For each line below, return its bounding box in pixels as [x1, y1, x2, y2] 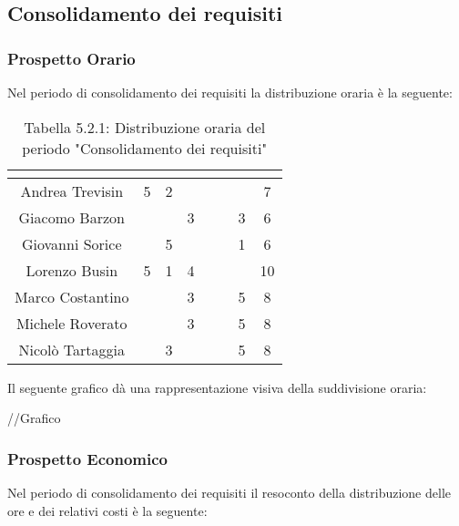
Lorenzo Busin [25, 259, 118, 281]
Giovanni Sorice [21, 232, 122, 254]
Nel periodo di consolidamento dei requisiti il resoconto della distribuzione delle [7, 483, 451, 501]
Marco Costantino [15, 285, 129, 307]
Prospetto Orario [7, 46, 136, 69]
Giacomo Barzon [18, 206, 125, 228]
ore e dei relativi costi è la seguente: [7, 500, 208, 520]
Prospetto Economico [7, 447, 168, 469]
